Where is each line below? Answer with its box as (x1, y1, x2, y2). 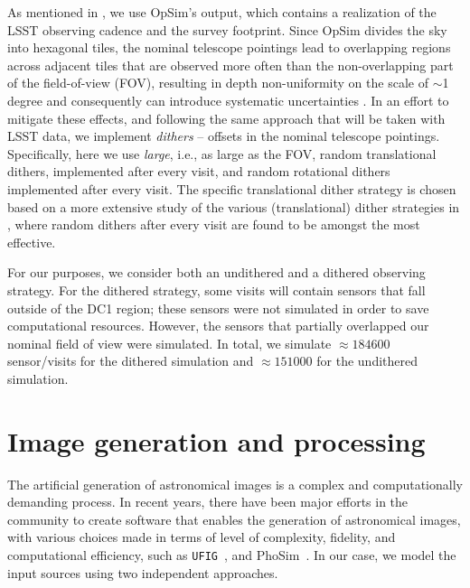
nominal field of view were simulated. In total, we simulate (7, 333, 332, 352)
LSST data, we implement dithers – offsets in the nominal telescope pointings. (7, 126, 440, 145)
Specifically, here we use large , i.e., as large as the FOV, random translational (7, 144, 437, 163)
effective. (7, 232, 56, 251)
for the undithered (316, 351, 418, 370)
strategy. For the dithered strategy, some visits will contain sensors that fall (7, 280, 426, 299)
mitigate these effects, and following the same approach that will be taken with (7, 108, 446, 127)
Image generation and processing (7, 422, 426, 459)
